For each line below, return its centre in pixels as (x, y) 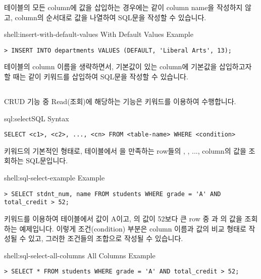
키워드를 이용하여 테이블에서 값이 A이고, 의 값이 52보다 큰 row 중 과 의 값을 (123, 218)
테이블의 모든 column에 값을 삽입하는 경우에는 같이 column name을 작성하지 (123, 7)
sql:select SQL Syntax (37, 118)
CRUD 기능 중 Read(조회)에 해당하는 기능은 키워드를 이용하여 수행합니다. (120, 101)
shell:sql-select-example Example (55, 178)
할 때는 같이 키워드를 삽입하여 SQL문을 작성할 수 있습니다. (96, 77)
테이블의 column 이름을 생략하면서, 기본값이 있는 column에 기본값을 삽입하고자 (128, 66)
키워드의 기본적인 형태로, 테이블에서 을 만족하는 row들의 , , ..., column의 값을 (125, 150)
